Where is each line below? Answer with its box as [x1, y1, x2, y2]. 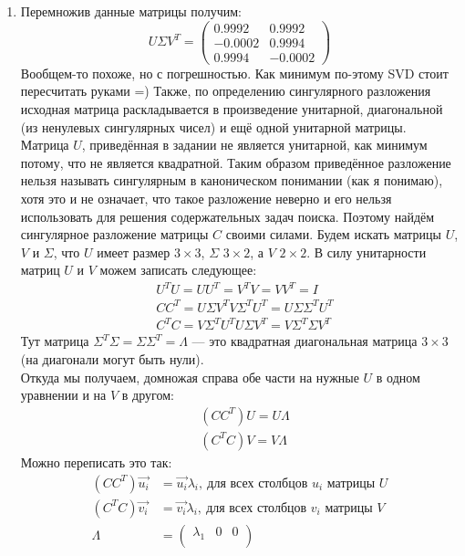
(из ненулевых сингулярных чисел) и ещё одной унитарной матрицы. [20, 117, 407, 136]
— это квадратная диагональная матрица [191, 331, 418, 351]
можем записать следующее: [99, 260, 257, 279]
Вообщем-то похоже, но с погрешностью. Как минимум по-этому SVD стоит [20, 63, 449, 82]
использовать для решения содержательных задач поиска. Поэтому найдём [20, 206, 435, 226]
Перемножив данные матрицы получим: [20, 2, 242, 20]
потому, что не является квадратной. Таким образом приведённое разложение [20, 152, 451, 172]
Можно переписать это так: [20, 452, 172, 471]
